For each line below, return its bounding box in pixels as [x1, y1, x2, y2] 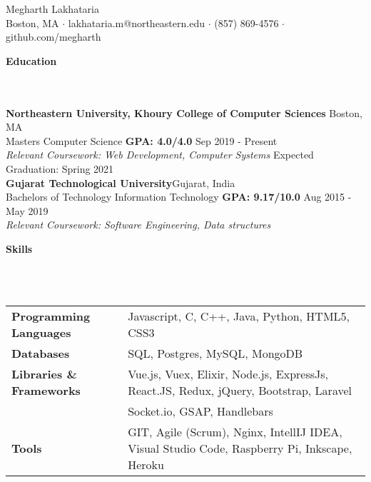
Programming [11, 307, 91, 324]
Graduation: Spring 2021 [6, 161, 114, 176]
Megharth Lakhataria [6, 1, 99, 16]
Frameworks [11, 381, 81, 398]
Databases [11, 344, 70, 361]
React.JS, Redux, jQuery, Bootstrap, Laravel [128, 381, 352, 398]
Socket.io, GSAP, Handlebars [128, 402, 273, 419]
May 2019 [6, 203, 49, 218]
